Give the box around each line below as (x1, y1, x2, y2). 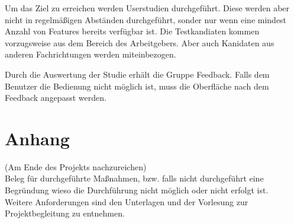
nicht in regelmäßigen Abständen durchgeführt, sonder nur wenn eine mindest (5, 13, 287, 26)
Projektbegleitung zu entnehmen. (5, 207, 125, 219)
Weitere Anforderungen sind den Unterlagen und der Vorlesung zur (5, 195, 248, 208)
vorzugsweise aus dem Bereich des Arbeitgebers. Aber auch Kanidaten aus (5, 36, 274, 49)
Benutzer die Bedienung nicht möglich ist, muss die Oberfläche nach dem (5, 79, 269, 92)
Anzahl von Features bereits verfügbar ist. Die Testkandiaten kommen (5, 25, 260, 37)
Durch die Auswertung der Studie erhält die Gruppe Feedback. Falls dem (5, 68, 270, 80)
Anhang (5, 126, 70, 150)
